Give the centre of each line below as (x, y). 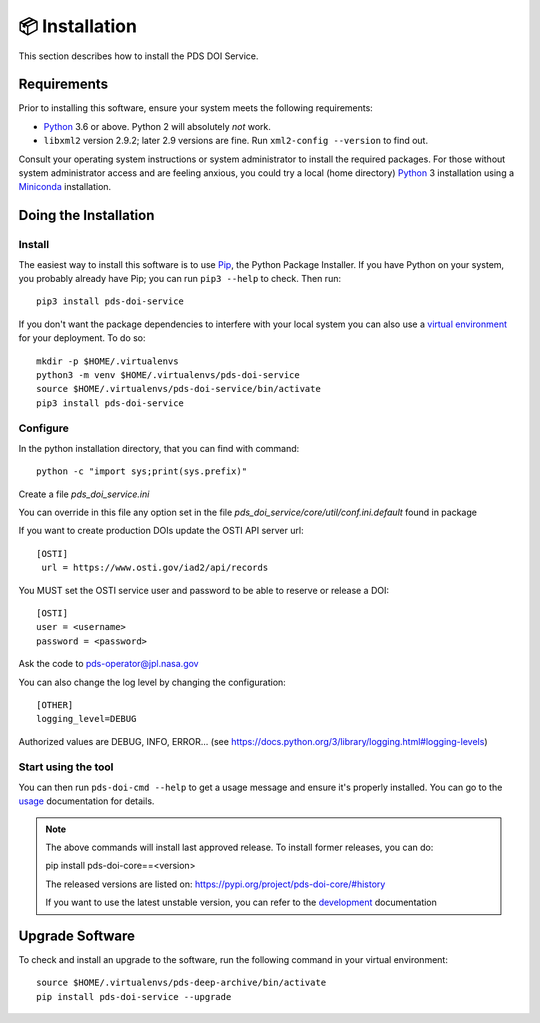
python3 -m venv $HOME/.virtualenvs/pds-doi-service (168, 374)
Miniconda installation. (65, 187)
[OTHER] (55, 704)
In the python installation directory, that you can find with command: (159, 448)
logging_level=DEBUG (86, 719)
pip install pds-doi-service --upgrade (134, 996)
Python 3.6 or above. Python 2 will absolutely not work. (157, 126)
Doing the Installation (86, 215)
